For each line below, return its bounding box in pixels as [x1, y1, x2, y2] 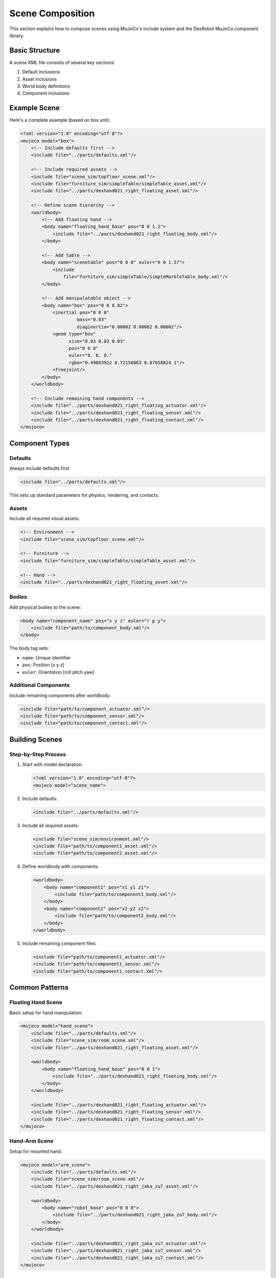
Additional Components [9, 681, 70, 689]
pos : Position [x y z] [22, 662, 65, 668]
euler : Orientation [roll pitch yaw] [22, 669, 95, 675]
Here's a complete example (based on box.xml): [9, 117, 110, 123]
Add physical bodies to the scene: [9, 604, 81, 610]
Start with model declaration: [22, 762, 83, 768]
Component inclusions [22, 90, 70, 97]
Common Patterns [9, 983, 69, 992]
